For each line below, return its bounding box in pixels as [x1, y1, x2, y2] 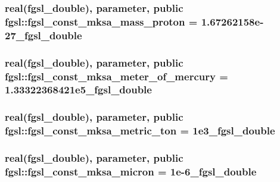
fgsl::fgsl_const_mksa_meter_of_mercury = [5, 68, 228, 83]
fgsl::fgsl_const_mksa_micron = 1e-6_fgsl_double [5, 164, 257, 178]
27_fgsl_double [5, 27, 82, 42]
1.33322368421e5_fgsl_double [5, 82, 152, 97]
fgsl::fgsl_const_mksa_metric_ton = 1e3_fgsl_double [5, 123, 275, 138]
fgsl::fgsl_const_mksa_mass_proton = [5, 14, 198, 29]
